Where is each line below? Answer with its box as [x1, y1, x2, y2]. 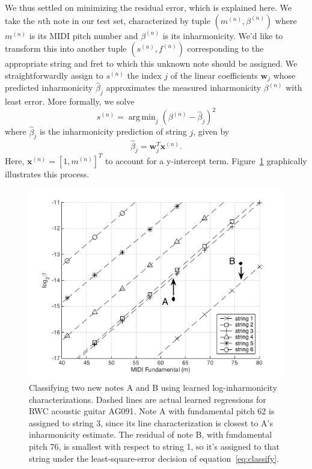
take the [5, 14, 35, 26]
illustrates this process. [5, 167, 90, 180]
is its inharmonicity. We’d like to [162, 29, 283, 41]
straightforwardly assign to [5, 69, 103, 81]
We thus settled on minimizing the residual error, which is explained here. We [5, 1, 292, 13]
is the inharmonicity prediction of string [39, 125, 187, 138]
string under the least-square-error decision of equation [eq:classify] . [29, 452, 280, 464]
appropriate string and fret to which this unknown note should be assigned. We [5, 57, 298, 70]
